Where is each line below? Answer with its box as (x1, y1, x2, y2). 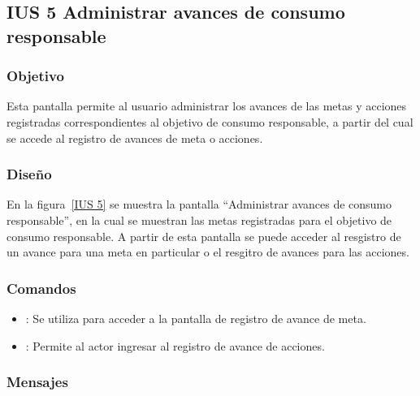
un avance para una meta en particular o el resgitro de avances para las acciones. (6, 243, 409, 260)
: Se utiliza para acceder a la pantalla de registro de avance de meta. (25, 309, 366, 326)
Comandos (6, 278, 76, 298)
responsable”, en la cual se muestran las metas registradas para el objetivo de (6, 211, 392, 228)
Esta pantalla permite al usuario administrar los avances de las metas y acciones (6, 97, 407, 114)
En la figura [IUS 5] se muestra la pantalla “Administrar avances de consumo (6, 196, 392, 213)
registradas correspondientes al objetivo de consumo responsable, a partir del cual (6, 113, 414, 130)
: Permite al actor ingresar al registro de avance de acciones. (25, 337, 325, 354)
